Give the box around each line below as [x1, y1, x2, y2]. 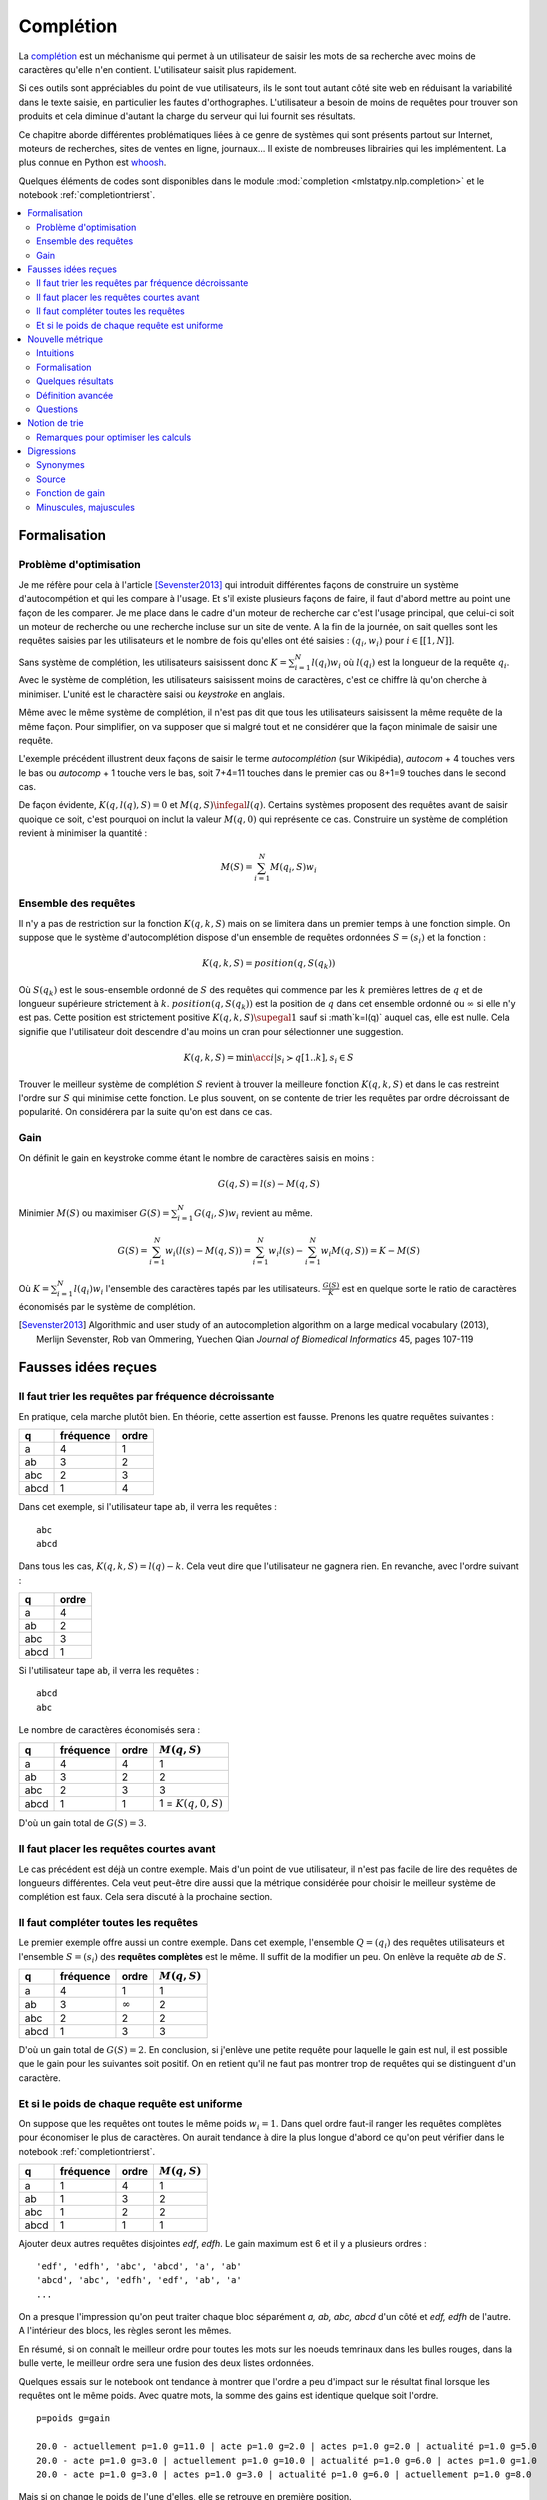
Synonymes [36, 459, 85, 471]
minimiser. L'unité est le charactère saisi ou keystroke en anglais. [18, 688, 285, 700]
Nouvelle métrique [27, 333, 104, 345]
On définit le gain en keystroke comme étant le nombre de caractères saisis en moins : [18, 1151, 375, 1164]
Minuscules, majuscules [36, 501, 135, 513]
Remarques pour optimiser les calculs [36, 431, 192, 443]
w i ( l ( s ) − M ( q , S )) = [165, 1245, 252, 1259]
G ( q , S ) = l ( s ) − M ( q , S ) [217, 1178, 320, 1189]
